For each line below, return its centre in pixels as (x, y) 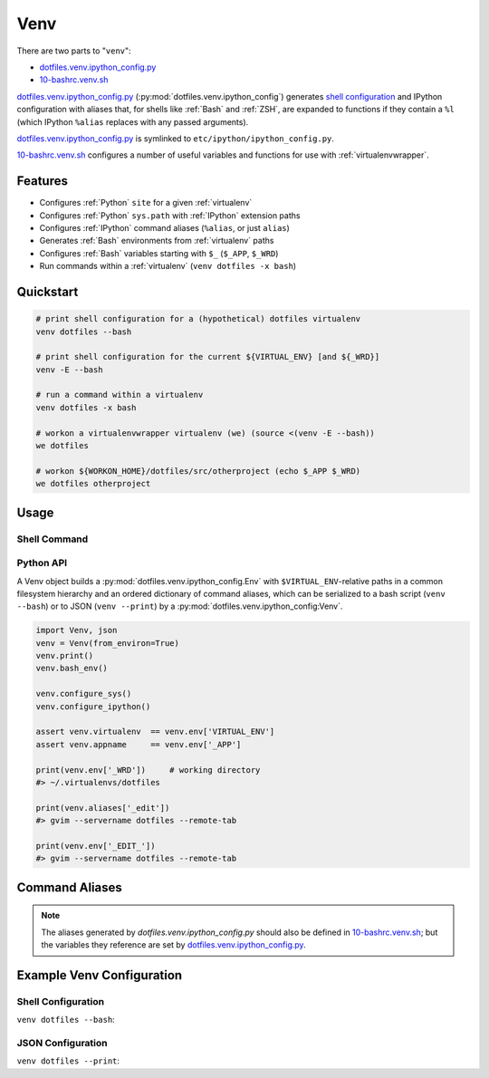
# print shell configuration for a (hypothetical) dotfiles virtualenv (198, 319)
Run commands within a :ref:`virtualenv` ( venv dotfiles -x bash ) (168, 266)
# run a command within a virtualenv (120, 395)
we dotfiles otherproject (93, 484)
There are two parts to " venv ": (74, 51)
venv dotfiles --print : (68, 1061)
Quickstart (48, 291)
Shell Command (53, 539)
